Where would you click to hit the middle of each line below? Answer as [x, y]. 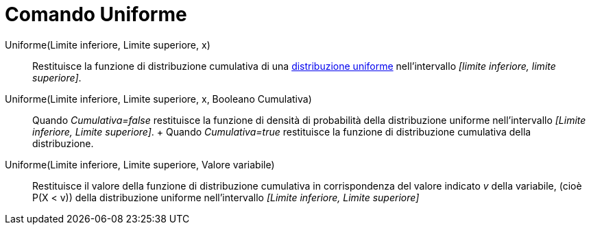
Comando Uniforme [96, 14]
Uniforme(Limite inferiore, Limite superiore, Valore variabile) [140, 164]
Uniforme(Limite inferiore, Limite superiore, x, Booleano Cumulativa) [158, 99]
